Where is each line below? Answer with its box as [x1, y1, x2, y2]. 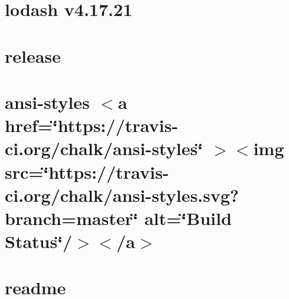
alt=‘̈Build [144, 205, 232, 230]
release [5, 43, 61, 67]
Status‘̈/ [5, 229, 73, 253]
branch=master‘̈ [5, 205, 138, 230]
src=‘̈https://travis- [5, 159, 169, 184]
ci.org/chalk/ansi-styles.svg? [5, 182, 239, 207]
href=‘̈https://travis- [5, 113, 178, 137]
